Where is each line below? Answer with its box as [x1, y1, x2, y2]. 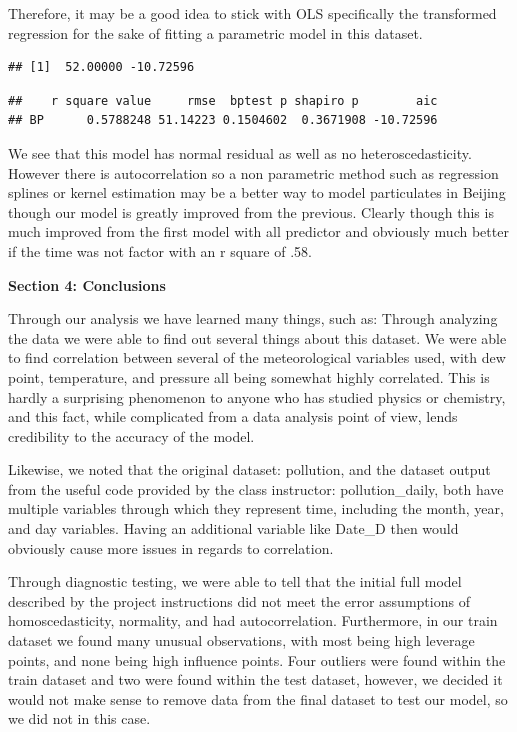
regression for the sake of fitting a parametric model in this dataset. [8, 22, 423, 43]
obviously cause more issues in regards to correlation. [8, 537, 334, 558]
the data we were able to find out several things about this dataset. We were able [8, 327, 507, 348]
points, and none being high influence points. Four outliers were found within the [8, 649, 506, 670]
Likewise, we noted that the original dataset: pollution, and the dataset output [8, 459, 491, 480]
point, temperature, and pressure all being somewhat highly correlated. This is [8, 366, 490, 387]
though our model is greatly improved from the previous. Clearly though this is [8, 201, 494, 222]
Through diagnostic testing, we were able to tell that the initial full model [8, 571, 462, 592]
